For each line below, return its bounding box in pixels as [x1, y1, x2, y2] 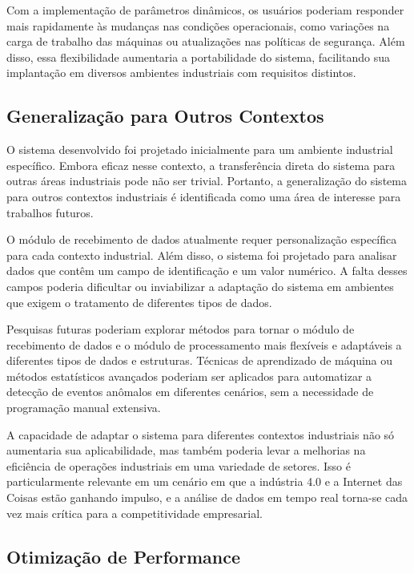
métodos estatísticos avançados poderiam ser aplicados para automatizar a [6, 367, 372, 384]
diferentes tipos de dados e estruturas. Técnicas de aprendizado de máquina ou [6, 352, 393, 369]
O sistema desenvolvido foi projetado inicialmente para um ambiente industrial [6, 141, 393, 158]
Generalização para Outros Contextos [6, 103, 324, 128]
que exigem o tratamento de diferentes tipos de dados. [6, 293, 272, 310]
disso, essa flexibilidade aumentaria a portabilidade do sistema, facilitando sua [6, 48, 390, 65]
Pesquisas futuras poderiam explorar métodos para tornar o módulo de [6, 321, 355, 338]
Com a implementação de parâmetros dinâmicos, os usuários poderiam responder [6, 2, 404, 18]
